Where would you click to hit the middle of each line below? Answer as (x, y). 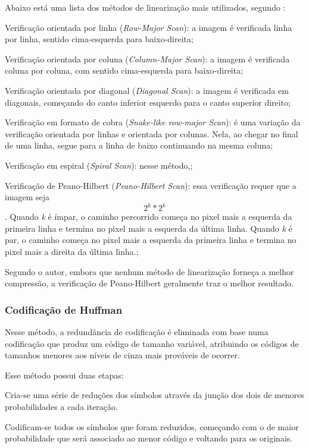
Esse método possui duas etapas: (64, 375)
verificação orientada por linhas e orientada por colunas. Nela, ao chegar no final (152, 133)
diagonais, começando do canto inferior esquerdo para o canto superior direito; (148, 102)
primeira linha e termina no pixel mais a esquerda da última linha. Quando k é (149, 228)
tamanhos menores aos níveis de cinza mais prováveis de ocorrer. (122, 355)
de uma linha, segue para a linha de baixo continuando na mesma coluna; (139, 145)
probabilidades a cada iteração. (61, 406)
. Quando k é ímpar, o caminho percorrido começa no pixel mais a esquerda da (149, 217)
